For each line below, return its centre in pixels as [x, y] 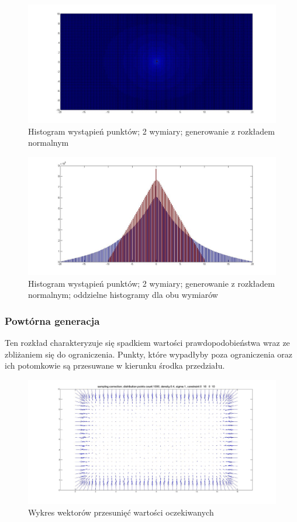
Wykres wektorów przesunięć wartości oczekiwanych [121, 512]
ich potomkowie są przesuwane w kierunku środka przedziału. [115, 365]
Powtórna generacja [52, 320]
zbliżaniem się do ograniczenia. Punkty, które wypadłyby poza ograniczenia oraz [149, 354]
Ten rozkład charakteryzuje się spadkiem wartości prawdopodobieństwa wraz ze [147, 342]
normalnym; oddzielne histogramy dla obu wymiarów [123, 295]
